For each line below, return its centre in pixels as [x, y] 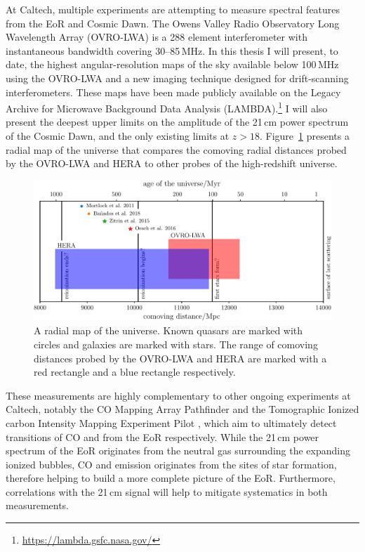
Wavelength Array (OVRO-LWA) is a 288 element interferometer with [157, 37]
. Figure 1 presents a [304, 136]
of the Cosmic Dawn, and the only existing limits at [118, 136]
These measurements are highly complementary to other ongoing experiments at [178, 395]
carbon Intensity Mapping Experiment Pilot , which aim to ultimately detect [171, 422]
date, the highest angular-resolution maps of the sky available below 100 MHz [172, 64]
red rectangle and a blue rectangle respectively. [135, 372]
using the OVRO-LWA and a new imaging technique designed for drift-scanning [177, 78]
